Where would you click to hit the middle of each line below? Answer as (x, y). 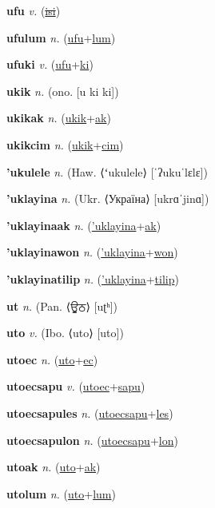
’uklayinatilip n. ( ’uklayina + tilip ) (93, 278)
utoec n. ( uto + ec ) (52, 359)
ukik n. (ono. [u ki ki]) (63, 91)
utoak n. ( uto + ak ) (54, 467)
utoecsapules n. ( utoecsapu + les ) (90, 413)
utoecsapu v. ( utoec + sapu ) (76, 386)
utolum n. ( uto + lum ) (61, 493)
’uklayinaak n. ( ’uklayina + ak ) (84, 225)
